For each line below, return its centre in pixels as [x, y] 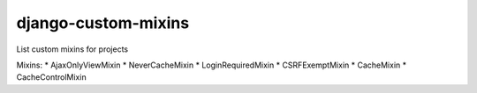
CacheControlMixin [52, 77]
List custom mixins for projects [72, 49]
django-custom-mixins [103, 23]
